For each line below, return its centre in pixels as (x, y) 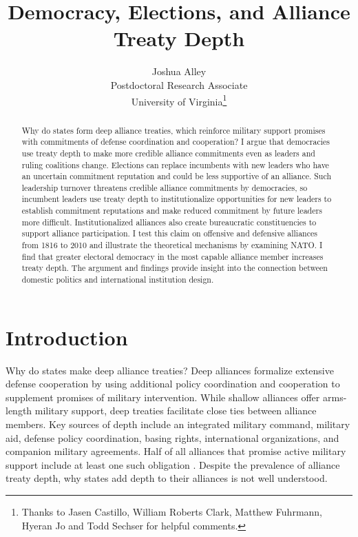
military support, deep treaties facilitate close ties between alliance (176, 411)
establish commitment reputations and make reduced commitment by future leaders (172, 211)
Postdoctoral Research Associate (179, 84)
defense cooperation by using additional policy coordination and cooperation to (173, 384)
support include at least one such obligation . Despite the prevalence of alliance (173, 464)
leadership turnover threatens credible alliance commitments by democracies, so (165, 187)
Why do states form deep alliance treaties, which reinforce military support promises (173, 130)
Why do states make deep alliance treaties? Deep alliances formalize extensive (170, 370)
